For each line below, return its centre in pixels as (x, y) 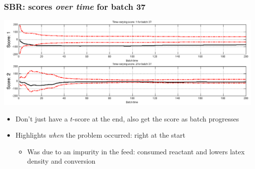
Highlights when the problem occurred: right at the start (100, 135)
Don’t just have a (42, 118)
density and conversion (61, 161)
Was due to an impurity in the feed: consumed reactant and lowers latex (136, 151)
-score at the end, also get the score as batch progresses (156, 118)
